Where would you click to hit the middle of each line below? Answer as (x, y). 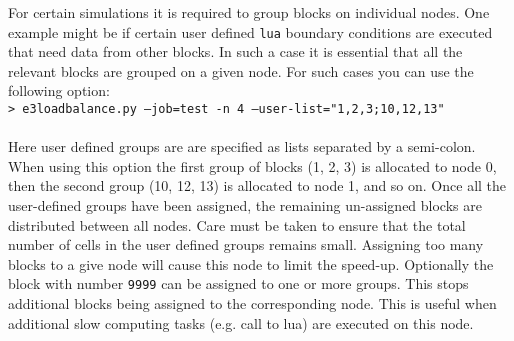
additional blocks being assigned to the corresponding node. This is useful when (252, 303)
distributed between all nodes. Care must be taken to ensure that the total (237, 224)
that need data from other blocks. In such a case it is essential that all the (235, 51)
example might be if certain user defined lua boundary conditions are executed (250, 31)
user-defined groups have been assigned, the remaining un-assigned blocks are (245, 205)
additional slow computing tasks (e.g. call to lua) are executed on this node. (241, 322)
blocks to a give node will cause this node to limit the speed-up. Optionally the (251, 263)
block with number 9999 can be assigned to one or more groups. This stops (238, 283)
